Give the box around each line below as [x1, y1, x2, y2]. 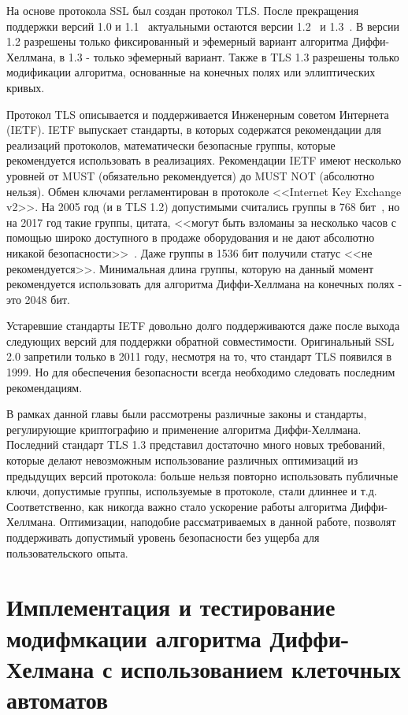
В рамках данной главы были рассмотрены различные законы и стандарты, [6, 406, 367, 422]
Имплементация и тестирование [6, 591, 336, 623]
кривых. [6, 79, 45, 95]
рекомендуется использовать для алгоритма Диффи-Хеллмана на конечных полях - [6, 276, 402, 292]
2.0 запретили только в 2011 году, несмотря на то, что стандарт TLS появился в [6, 348, 391, 365]
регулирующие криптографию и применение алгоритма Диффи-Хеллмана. [6, 420, 362, 437]
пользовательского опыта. [6, 544, 128, 561]
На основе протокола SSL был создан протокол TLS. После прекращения [6, 2, 359, 18]
